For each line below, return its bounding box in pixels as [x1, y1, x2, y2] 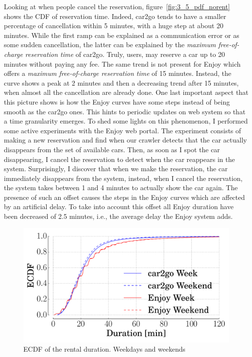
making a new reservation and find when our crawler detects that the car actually [4, 135, 247, 145]
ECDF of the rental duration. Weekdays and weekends [23, 344, 185, 354]
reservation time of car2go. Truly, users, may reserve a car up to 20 [25, 49, 225, 59]
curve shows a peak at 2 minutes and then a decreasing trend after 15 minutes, [4, 77, 239, 88]
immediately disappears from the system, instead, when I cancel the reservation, [4, 173, 243, 183]
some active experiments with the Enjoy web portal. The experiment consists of [4, 125, 241, 135]
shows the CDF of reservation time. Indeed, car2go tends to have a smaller [4, 11, 226, 21]
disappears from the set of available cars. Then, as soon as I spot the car [4, 144, 220, 154]
